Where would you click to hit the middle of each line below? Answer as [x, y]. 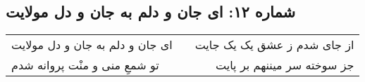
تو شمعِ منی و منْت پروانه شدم [85, 65]
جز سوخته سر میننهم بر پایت [285, 65]
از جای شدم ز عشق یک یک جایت [274, 45]
